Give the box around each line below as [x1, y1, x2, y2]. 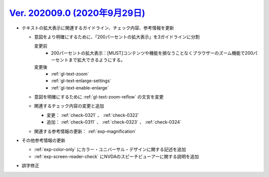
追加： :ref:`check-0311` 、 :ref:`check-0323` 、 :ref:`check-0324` [46, 119, 182, 125]
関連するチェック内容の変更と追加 [34, 103, 104, 109]
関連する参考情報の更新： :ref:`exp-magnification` [34, 128, 136, 134]
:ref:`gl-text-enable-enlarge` [51, 85, 109, 90]
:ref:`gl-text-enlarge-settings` [51, 78, 112, 84]
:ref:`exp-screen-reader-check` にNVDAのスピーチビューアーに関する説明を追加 [34, 153, 199, 159]
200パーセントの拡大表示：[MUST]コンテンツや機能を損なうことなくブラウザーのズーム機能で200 [51, 50, 254, 56]
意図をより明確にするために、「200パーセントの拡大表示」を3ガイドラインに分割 [34, 34, 200, 40]
